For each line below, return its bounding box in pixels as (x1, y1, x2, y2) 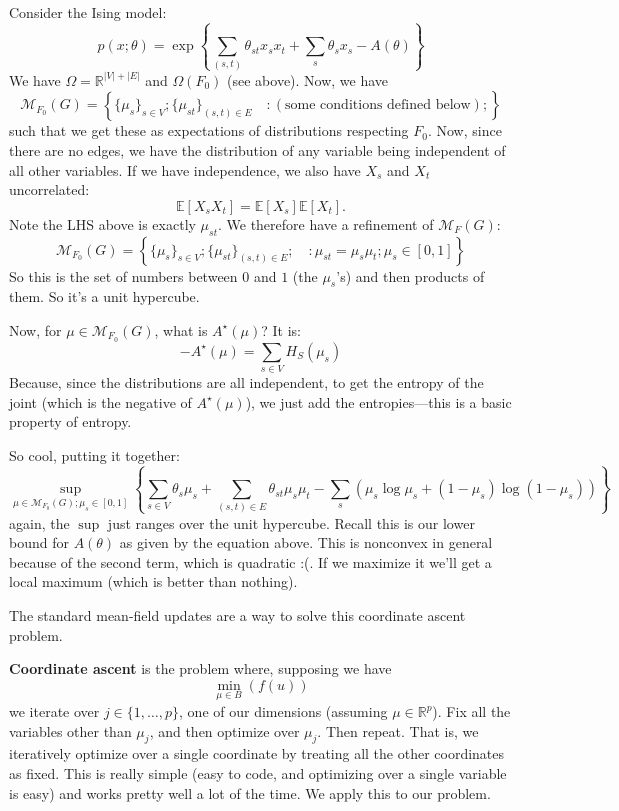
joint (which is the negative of (9, 391, 192, 412)
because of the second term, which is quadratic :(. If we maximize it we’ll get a (9, 551, 492, 572)
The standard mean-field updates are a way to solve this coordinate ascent (9, 605, 466, 625)
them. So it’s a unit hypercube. (9, 286, 200, 307)
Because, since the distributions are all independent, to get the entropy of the (9, 372, 484, 393)
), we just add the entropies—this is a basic (245, 391, 512, 412)
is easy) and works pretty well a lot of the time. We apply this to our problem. (9, 782, 491, 803)
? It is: (261, 319, 301, 340)
